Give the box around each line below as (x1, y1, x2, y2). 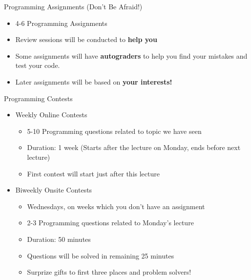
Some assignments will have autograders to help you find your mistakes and (15, 50, 248, 61)
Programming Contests (4, 93, 73, 103)
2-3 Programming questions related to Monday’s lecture (27, 217, 194, 228)
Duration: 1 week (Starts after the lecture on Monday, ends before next (27, 142, 241, 152)
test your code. (15, 60, 60, 70)
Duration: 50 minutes (27, 234, 91, 244)
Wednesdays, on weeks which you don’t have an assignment (27, 201, 205, 211)
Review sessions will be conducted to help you (15, 34, 157, 44)
